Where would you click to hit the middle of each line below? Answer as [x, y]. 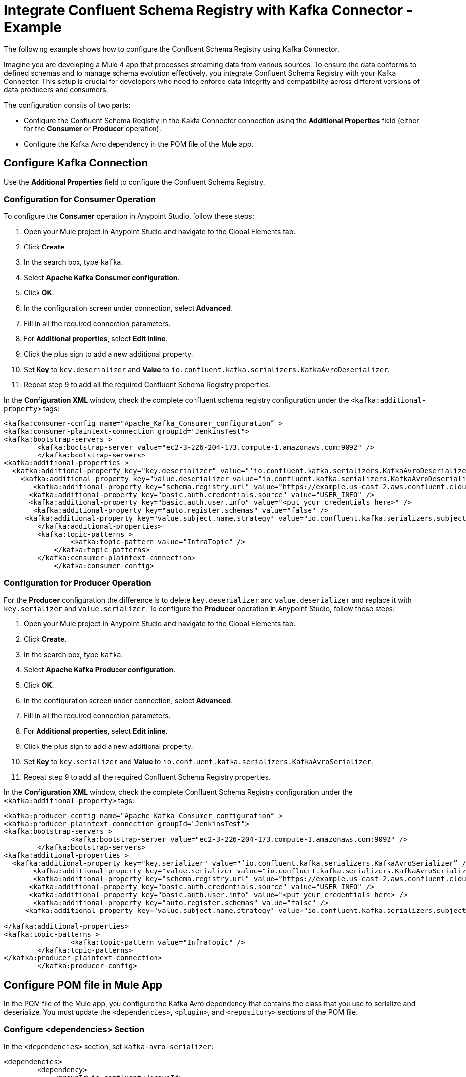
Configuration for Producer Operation [78, 583]
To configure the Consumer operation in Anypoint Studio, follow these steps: [129, 216]
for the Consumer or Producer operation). [93, 128]
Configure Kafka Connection [76, 163]
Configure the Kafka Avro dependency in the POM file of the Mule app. [139, 144]
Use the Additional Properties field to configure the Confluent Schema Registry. [135, 182]
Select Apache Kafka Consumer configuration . [102, 278]
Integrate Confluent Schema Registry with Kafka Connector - [208, 10]
